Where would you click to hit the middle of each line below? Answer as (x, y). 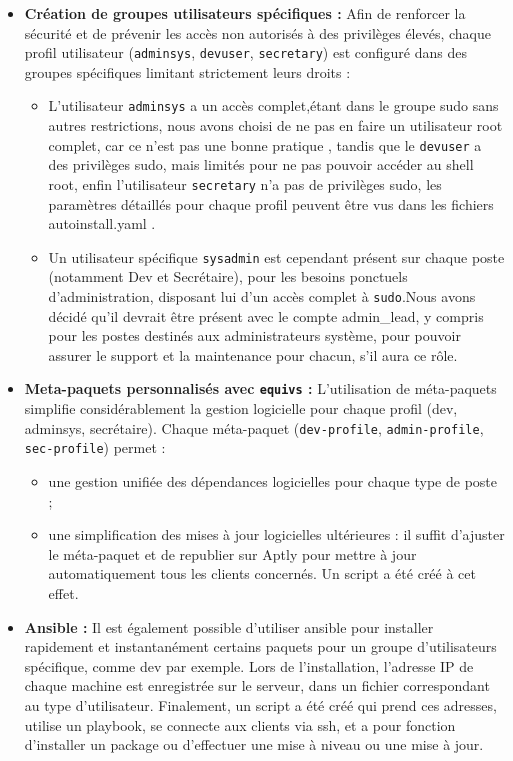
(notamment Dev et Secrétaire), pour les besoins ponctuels (228, 276)
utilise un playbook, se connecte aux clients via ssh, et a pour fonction (240, 724)
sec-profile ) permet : (95, 447)
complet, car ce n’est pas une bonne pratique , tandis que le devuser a (265, 144)
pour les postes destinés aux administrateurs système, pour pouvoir (254, 335)
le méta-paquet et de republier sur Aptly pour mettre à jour (232, 553)
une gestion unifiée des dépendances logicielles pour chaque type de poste (272, 481)
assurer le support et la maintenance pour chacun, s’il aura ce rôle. (253, 354)
